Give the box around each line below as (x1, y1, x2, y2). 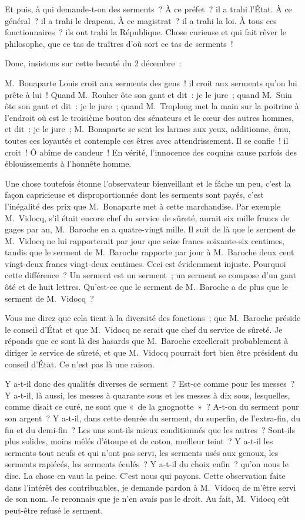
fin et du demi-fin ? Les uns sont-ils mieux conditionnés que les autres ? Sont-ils (5, 423, 295, 435)
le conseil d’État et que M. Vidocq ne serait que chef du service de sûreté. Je (5, 323, 283, 335)
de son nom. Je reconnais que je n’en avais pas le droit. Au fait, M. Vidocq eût (5, 492, 290, 505)
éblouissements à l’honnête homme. (5, 157, 132, 170)
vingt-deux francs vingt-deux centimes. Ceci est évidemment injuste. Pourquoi (5, 257, 286, 269)
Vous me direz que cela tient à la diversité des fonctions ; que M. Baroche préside (5, 312, 301, 324)
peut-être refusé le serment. (5, 504, 103, 516)
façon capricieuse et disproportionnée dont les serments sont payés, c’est (5, 188, 264, 201)
